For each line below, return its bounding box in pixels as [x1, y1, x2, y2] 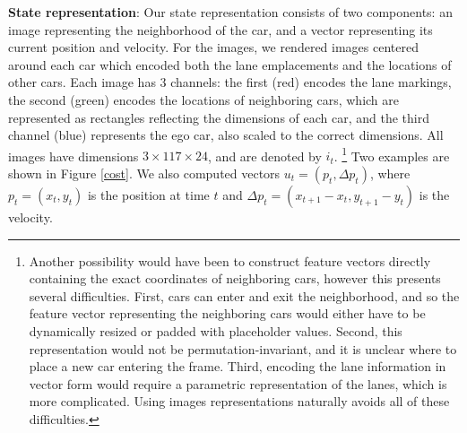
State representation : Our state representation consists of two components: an [8, 3, 453, 21]
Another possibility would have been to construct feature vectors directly [29, 251, 431, 270]
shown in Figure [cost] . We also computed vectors [8, 164, 281, 182]
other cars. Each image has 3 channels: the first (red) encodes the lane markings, [8, 73, 452, 91]
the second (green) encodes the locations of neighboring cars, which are [8, 90, 400, 108]
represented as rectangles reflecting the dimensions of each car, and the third [8, 108, 429, 126]
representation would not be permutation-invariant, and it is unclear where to [29, 339, 457, 358]
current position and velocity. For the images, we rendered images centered [8, 38, 419, 56]
